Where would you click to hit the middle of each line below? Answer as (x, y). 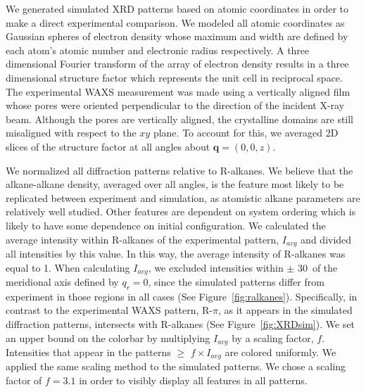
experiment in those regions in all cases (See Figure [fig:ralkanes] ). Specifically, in (182, 296)
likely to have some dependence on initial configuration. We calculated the (166, 225)
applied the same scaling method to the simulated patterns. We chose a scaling (176, 366)
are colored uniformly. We (280, 352)
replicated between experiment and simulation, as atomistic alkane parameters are (183, 197)
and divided (326, 239)
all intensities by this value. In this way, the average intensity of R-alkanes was (176, 253)
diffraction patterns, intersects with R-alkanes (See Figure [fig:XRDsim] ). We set (181, 323)
